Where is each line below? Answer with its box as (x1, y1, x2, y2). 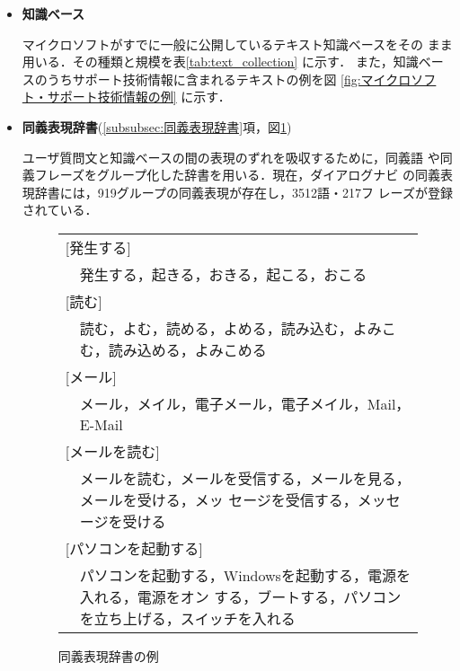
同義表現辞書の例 (57, 646, 159, 665)
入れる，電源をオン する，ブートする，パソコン (79, 586, 402, 607)
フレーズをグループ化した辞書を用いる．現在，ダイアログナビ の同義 (34, 165, 440, 184)
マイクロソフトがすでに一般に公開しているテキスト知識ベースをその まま (22, 34, 453, 53)
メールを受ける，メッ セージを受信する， (79, 489, 358, 510)
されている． (22, 200, 98, 219)
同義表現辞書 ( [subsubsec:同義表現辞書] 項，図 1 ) (22, 117, 292, 136)
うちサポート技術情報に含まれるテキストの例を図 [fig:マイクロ (47, 69, 411, 88)
